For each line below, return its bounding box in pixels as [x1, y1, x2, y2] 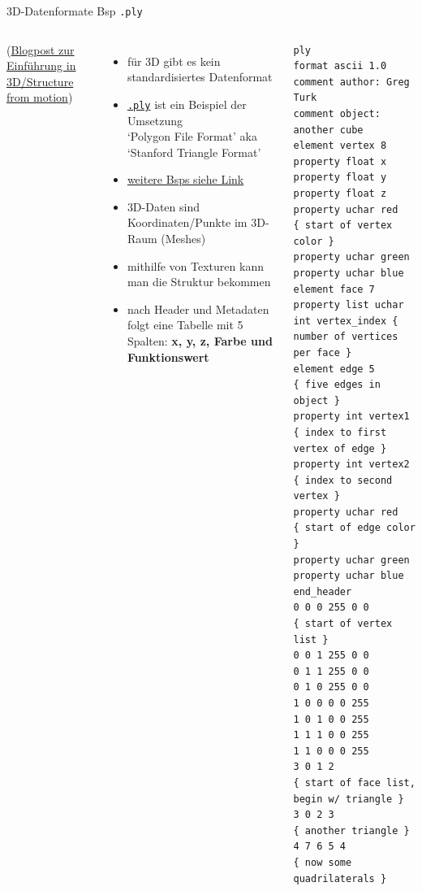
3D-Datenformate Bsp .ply [6, 2, 143, 19]
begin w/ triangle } [293, 793, 404, 805]
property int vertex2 [293, 459, 410, 471]
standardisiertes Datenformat [127, 68, 273, 85]
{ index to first [293, 426, 387, 438]
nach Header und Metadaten [127, 300, 269, 317]
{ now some [293, 856, 352, 868]
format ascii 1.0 [293, 60, 387, 72]
